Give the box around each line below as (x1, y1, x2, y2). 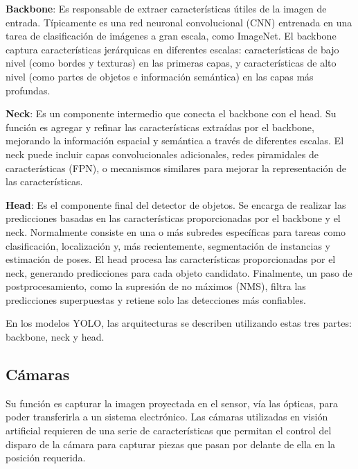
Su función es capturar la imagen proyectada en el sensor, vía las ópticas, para (6, 395, 339, 410)
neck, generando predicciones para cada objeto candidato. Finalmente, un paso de (6, 265, 352, 280)
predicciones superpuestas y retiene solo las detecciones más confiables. (6, 292, 306, 307)
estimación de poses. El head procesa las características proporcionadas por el (6, 252, 336, 266)
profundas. (6, 83, 51, 97)
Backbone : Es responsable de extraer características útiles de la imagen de (6, 1, 327, 15)
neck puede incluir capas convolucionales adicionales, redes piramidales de (6, 146, 319, 161)
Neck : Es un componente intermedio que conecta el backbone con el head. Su (6, 106, 337, 121)
